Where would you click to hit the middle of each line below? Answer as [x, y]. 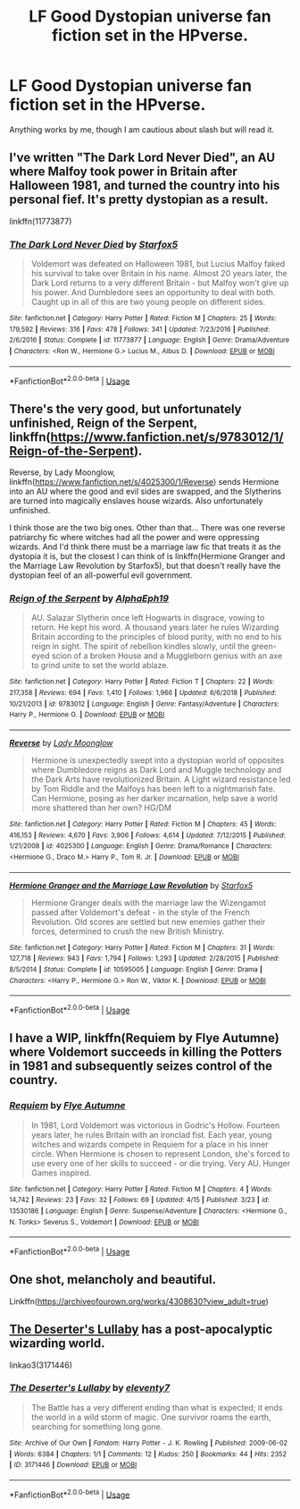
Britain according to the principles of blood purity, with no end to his [156, 637]
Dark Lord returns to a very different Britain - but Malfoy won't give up [160, 283]
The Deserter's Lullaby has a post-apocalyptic [141, 1330]
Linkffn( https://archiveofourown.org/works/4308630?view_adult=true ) [139, 1301]
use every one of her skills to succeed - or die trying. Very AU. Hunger [161, 1163]
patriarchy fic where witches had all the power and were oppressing [134, 538]
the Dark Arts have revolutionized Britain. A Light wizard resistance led [161, 779]
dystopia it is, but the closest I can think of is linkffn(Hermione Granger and [147, 556]
